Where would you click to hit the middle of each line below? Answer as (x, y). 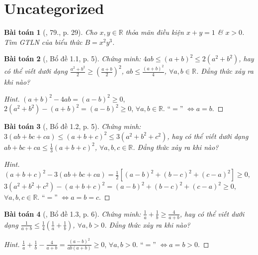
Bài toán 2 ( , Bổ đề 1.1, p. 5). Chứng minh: (73, 59)
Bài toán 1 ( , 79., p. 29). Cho (51, 32)
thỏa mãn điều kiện (155, 32)
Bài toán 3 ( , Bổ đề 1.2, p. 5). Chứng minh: (73, 126)
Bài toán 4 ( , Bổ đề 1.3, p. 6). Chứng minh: (73, 213)
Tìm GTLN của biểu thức (43, 42)
